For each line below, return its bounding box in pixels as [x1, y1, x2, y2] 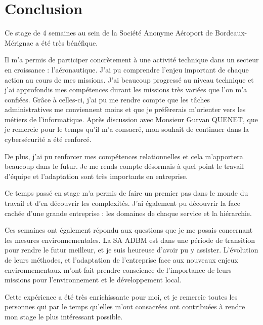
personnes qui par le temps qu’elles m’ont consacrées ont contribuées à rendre [5, 301, 245, 312]
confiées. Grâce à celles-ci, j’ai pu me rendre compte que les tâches [5, 94, 210, 104]
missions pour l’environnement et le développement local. [5, 274, 182, 285]
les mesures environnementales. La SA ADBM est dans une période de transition [5, 234, 255, 245]
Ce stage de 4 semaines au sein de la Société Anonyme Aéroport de [5, 27, 213, 38]
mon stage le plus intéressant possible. [5, 311, 123, 321]
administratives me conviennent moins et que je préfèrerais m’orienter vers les [5, 104, 246, 115]
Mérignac [5, 37, 33, 48]
